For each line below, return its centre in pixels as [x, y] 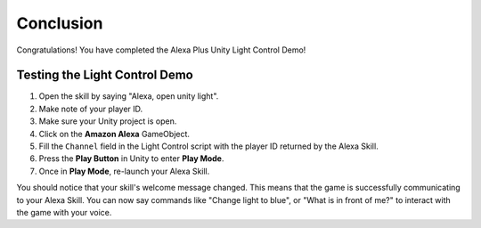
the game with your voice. [64, 212]
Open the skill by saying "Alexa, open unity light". [129, 96]
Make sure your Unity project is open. [108, 121]
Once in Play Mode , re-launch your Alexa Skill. [124, 171]
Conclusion [60, 23]
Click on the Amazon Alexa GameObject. [114, 134]
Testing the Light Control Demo [105, 75]
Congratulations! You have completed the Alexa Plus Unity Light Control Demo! [161, 50]
